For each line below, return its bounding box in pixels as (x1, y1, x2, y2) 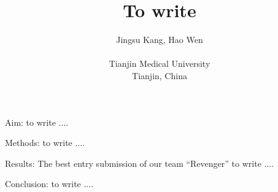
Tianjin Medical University (109, 57, 210, 70)
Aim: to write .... (5, 115, 69, 128)
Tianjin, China (132, 69, 187, 82)
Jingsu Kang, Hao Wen (116, 33, 203, 46)
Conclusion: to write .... (5, 177, 94, 190)
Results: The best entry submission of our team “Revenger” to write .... (5, 156, 274, 169)
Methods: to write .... (5, 136, 85, 149)
